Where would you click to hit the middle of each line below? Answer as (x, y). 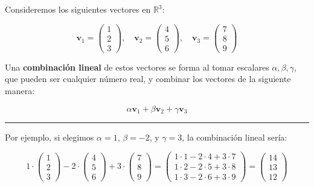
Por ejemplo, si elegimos (50, 137)
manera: (20, 90)
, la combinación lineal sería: (235, 137)
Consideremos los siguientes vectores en (78, 9)
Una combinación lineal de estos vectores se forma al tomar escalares (137, 67)
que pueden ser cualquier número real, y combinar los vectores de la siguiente (148, 79)
